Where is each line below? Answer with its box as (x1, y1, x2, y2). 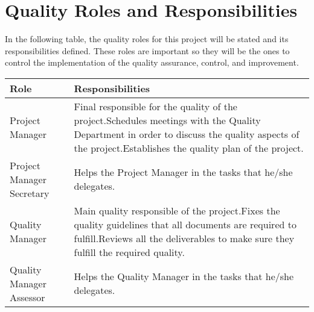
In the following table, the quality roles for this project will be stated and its (5, 33, 289, 45)
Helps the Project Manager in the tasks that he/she (74, 165, 293, 179)
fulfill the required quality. (74, 245, 185, 259)
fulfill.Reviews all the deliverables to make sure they (74, 231, 295, 245)
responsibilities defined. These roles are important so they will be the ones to (5, 44, 290, 57)
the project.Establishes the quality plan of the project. (74, 140, 304, 155)
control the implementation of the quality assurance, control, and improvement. (5, 56, 299, 69)
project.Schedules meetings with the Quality (74, 113, 261, 127)
